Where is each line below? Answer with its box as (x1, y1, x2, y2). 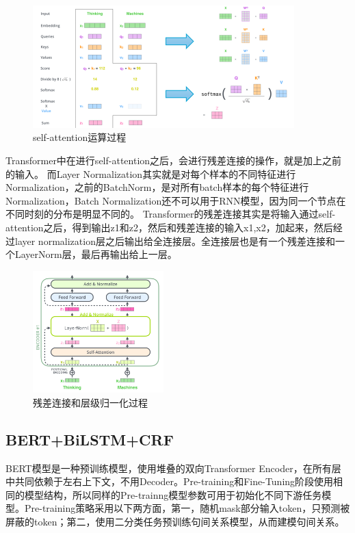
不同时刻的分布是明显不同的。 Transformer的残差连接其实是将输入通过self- (5, 207, 336, 221)
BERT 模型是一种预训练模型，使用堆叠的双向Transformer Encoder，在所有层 (5, 460, 341, 475)
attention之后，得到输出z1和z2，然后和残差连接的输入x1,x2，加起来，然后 (5, 220, 333, 234)
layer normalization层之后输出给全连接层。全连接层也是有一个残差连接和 (14, 233, 335, 248)
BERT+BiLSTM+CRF (5, 428, 174, 450)
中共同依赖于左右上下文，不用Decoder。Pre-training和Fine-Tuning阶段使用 (5, 474, 334, 489)
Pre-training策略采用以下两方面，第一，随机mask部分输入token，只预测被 (24, 501, 350, 515)
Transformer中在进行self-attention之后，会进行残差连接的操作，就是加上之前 (5, 153, 342, 167)
